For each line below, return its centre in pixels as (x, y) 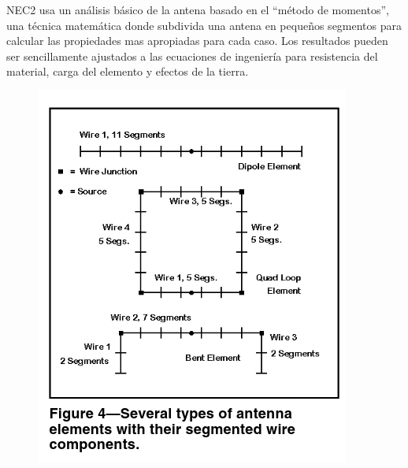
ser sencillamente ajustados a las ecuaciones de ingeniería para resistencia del (192, 56)
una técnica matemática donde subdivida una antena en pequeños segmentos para (204, 25)
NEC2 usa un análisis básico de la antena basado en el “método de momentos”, (198, 9)
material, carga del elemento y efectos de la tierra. (128, 71)
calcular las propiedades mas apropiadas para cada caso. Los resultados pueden (197, 41)
